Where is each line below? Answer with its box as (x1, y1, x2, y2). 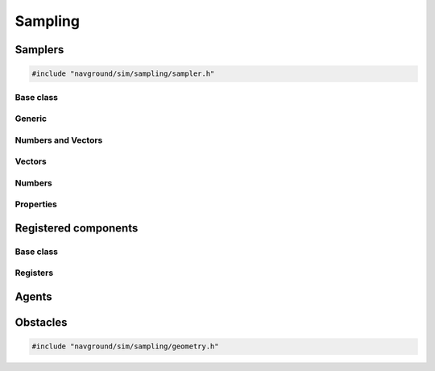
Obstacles (14, 315, 68, 330)
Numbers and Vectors (14, 134, 103, 145)
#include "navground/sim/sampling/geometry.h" (31, 342, 219, 351)
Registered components (14, 221, 139, 235)
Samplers (14, 43, 64, 56)
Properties (14, 198, 58, 210)
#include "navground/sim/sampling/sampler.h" (31, 69, 215, 78)
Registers (14, 267, 54, 278)
